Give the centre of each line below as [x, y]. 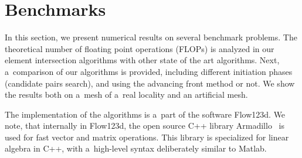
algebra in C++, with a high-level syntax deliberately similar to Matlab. [136, 148]
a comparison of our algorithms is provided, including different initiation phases [149, 71]
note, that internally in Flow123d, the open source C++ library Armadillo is [145, 126]
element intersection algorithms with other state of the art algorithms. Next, [142, 60]
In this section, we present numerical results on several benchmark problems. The [151, 37]
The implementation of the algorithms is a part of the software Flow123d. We [145, 114]
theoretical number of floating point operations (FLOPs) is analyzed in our [140, 48]
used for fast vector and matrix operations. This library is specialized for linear [147, 137]
